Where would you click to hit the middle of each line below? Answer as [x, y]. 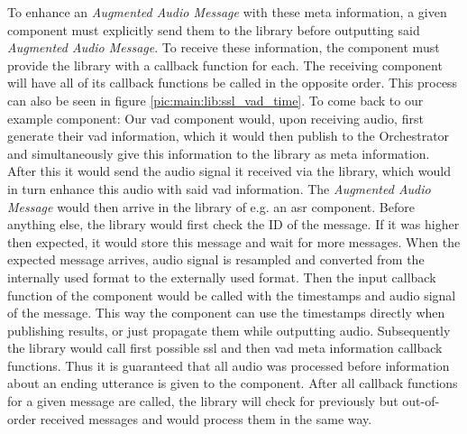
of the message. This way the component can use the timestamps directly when [226, 313]
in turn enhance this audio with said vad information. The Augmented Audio [219, 188]
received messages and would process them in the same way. [206, 418]
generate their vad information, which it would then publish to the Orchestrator [229, 136]
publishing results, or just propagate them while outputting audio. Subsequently [229, 330]
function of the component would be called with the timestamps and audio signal [232, 295]
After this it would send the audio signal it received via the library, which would [229, 171]
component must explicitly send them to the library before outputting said [214, 29]
